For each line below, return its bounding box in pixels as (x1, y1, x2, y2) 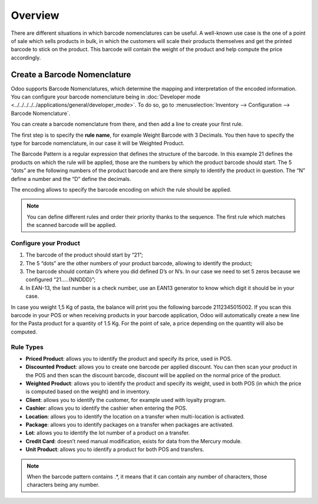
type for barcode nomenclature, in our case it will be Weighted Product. (11, 139, 185, 147)
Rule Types (11, 342, 44, 351)
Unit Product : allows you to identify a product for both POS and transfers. (25, 446, 204, 453)
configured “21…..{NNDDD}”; (25, 276, 96, 283)
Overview (11, 9, 59, 22)
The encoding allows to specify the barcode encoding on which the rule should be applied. (11, 186, 232, 193)
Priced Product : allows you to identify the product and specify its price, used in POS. (25, 355, 232, 362)
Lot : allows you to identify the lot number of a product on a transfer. (25, 429, 190, 436)
